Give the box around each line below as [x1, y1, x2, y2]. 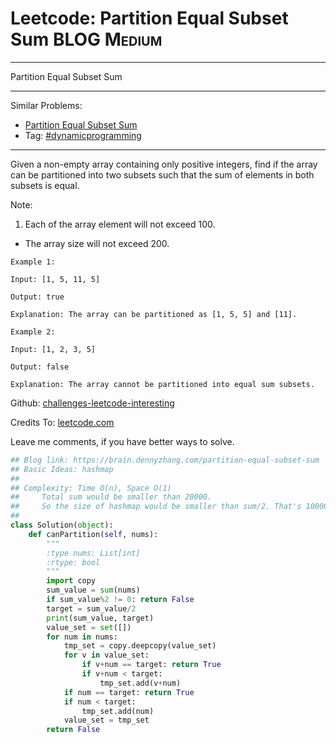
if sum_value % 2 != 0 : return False [46, 595, 195, 605]
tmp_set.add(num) [81, 706, 155, 716]
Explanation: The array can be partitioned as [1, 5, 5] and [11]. [10, 309, 298, 319]
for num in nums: [46, 632, 118, 642]
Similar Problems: [10, 99, 83, 111]
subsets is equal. [10, 179, 80, 191]
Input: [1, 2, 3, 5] [10, 344, 97, 354]
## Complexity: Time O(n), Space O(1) [10, 483, 172, 493]
